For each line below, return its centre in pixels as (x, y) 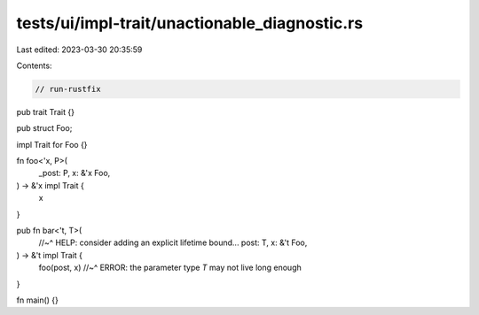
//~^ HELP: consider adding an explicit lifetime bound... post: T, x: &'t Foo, (173, 242)
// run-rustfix (68, 89)
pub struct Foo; (44, 128)
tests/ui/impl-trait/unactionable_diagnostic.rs (190, 23)
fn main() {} (38, 300)
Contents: (34, 65)
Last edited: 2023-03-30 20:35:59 (79, 50)
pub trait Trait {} (46, 111)
